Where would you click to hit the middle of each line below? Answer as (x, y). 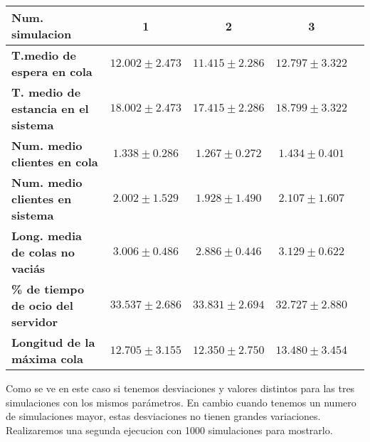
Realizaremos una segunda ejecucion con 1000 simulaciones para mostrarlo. (169, 430)
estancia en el (50, 108)
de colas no (43, 252)
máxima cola (47, 359)
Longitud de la (53, 342)
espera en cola (52, 71)
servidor (35, 322)
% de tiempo (48, 289)
